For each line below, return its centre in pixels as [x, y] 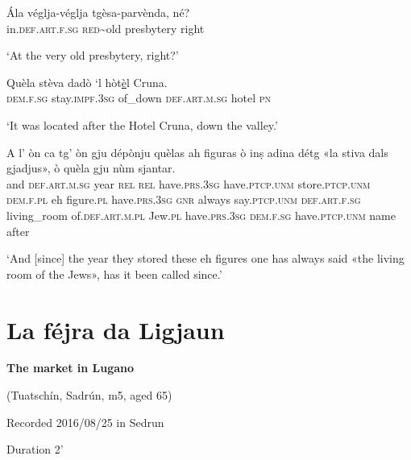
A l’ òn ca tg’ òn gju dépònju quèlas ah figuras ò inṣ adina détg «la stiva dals [197, 152]
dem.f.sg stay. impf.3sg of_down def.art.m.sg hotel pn [139, 98]
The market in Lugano [71, 368]
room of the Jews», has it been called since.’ [114, 274]
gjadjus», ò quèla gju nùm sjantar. [91, 168]
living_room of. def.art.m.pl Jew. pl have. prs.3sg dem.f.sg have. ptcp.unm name [201, 215]
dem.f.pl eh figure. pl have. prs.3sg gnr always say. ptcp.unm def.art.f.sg [184, 199]
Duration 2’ [35, 449]
